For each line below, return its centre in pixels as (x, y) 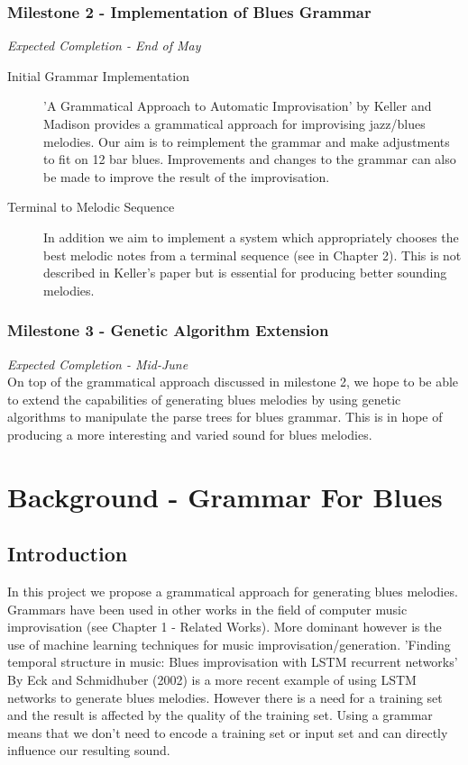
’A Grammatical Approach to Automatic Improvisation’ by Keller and (238, 106)
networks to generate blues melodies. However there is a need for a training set (225, 697)
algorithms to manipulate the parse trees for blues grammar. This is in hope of (225, 417)
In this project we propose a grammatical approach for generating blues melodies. (233, 592)
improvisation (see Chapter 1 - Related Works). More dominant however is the (225, 627)
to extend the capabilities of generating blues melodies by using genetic (204, 399)
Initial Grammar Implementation (99, 75)
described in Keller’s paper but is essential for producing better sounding (245, 273)
